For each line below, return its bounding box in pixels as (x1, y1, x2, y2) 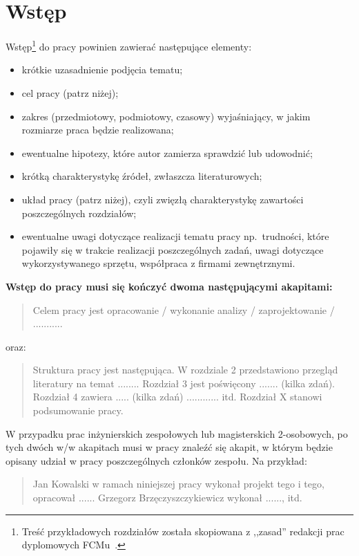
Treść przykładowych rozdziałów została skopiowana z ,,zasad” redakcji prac (21, 523, 345, 538)
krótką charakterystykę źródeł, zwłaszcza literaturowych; (21, 169, 262, 183)
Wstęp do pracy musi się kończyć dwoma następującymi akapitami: (6, 279, 333, 293)
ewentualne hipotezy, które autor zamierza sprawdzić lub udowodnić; (21, 145, 313, 160)
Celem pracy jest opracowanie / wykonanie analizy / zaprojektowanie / (32, 302, 335, 317)
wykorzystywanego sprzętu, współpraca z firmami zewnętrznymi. (21, 256, 295, 270)
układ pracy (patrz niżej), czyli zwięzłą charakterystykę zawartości (21, 192, 304, 206)
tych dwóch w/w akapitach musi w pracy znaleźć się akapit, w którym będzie (6, 440, 333, 454)
